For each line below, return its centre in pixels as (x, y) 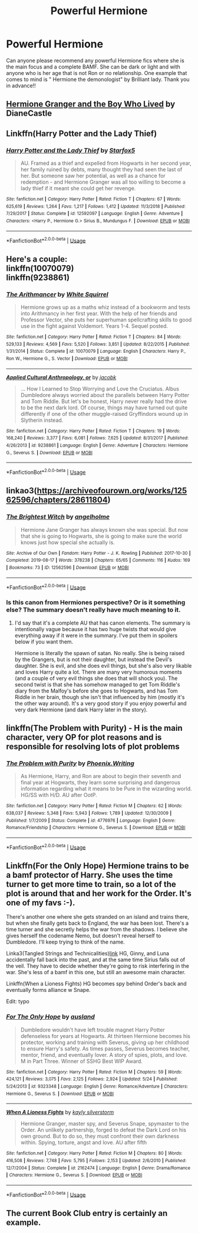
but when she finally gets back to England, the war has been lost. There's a (98, 923)
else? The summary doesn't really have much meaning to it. (93, 610)
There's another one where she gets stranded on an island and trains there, (98, 917)
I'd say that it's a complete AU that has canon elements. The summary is (102, 623)
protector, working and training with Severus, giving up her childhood (105, 1042)
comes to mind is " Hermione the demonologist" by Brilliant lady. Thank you (98, 79)
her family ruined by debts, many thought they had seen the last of (101, 170)
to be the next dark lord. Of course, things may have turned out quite (104, 407)
